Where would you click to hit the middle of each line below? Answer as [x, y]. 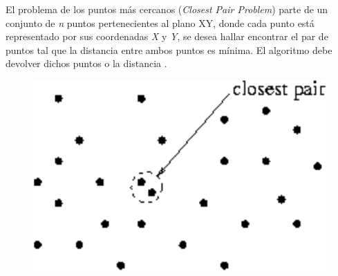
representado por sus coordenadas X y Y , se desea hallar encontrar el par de [167, 36]
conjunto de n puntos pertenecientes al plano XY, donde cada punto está [160, 22]
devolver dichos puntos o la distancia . [86, 63]
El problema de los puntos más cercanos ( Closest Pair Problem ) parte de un [167, 9]
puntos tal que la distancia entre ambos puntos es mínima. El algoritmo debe [169, 49]
